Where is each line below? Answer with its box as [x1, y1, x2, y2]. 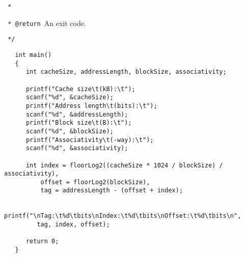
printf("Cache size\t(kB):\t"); [25, 85, 135, 93]
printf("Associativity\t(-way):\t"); [25, 136, 154, 144]
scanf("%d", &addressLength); [25, 110, 128, 118]
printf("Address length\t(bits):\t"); [25, 102, 157, 109]
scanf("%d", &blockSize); [25, 127, 114, 135]
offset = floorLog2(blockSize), [40, 178, 150, 186]
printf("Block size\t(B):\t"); [25, 119, 132, 127]
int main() [15, 51, 52, 59]
